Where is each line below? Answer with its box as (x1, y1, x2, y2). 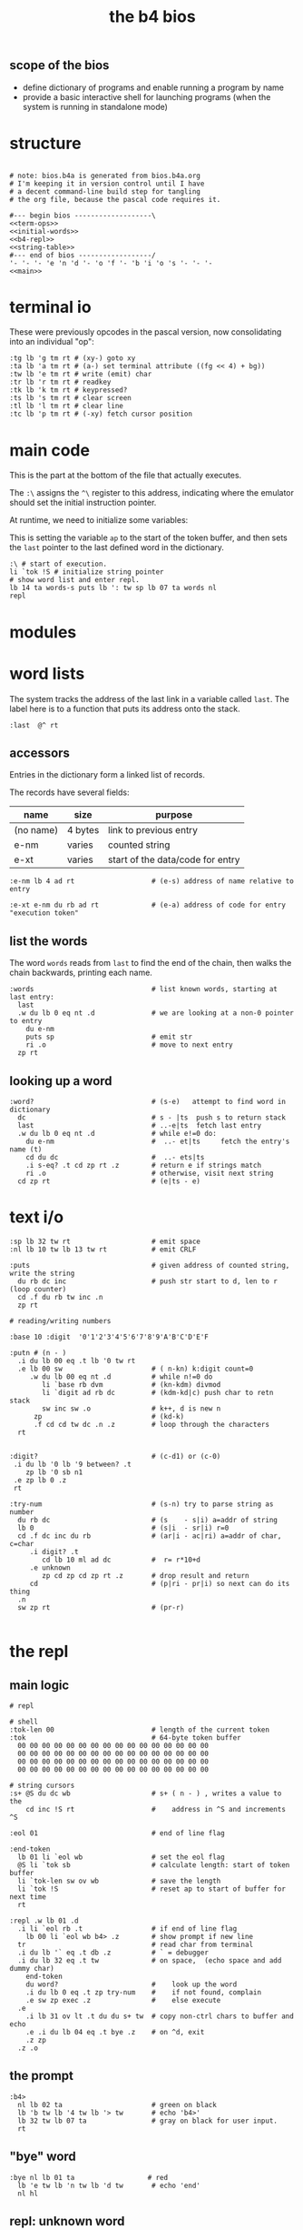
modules (9, 621, 77, 642)
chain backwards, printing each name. (9, 967, 152, 979)
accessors (9, 745, 71, 760)
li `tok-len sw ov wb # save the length (17, 1876, 221, 1885)
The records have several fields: (9, 787, 130, 798)
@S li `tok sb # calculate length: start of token (17, 1860, 290, 1870)
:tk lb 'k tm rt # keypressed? (9, 386, 128, 395)
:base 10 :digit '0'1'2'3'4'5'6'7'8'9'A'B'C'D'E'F (9, 1332, 209, 1341)
